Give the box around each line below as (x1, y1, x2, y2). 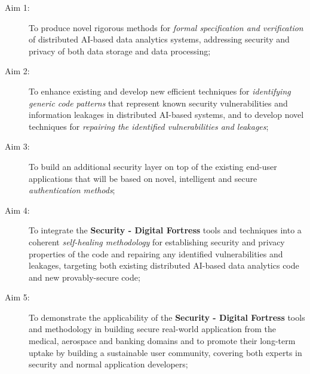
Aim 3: (5, 140, 30, 153)
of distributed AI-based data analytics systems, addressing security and (29, 33, 290, 45)
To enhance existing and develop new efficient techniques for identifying (29, 84, 291, 97)
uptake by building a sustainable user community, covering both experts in (29, 346, 302, 358)
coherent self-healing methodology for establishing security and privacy (29, 235, 285, 248)
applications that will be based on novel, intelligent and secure (29, 172, 257, 184)
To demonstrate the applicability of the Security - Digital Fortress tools (29, 311, 305, 323)
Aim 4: (5, 203, 30, 216)
